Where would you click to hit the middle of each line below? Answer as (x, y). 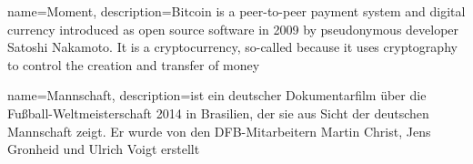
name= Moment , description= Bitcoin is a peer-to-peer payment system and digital (236, 11)
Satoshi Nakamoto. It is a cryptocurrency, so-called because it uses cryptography (232, 47)
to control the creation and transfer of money (134, 64)
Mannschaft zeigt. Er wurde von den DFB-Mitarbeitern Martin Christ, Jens (219, 131)
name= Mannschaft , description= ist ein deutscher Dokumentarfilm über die (217, 95)
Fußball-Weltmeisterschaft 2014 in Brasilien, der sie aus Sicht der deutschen (218, 113)
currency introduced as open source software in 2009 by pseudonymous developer (233, 29)
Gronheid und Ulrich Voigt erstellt (104, 149)
